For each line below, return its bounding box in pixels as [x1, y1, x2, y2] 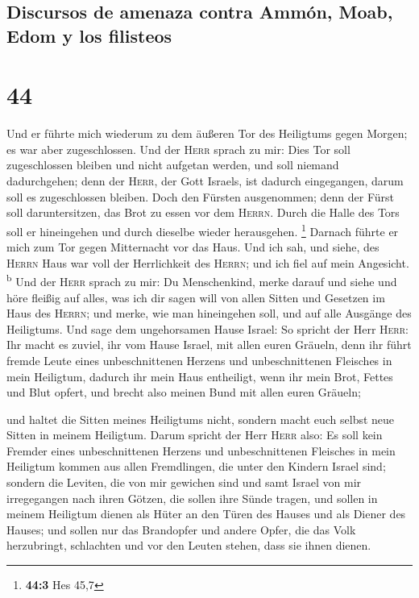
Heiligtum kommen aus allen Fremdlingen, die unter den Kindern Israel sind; [6, 458, 386, 475]
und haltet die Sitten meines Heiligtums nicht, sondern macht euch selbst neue [6, 410, 395, 427]
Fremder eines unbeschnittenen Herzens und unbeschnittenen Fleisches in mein [6, 442, 396, 459]
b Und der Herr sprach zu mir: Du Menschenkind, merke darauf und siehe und [6, 271, 397, 289]
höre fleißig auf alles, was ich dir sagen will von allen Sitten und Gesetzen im [6, 289, 385, 305]
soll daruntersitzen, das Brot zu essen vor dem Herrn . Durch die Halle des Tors [6, 204, 400, 221]
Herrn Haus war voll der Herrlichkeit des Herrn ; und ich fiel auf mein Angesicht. [6, 254, 409, 271]
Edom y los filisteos [6, 23, 172, 48]
